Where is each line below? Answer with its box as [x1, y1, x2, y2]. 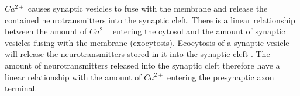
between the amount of [5, 25, 87, 37]
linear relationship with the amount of [5, 70, 142, 83]
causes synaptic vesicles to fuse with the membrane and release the [27, 2, 268, 14]
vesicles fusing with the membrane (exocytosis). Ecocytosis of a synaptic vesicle [5, 36, 289, 48]
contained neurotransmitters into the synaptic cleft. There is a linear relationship [5, 13, 295, 26]
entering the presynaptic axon [167, 70, 274, 83]
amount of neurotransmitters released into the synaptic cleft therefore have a [5, 59, 280, 71]
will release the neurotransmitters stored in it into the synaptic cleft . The [5, 48, 270, 60]
